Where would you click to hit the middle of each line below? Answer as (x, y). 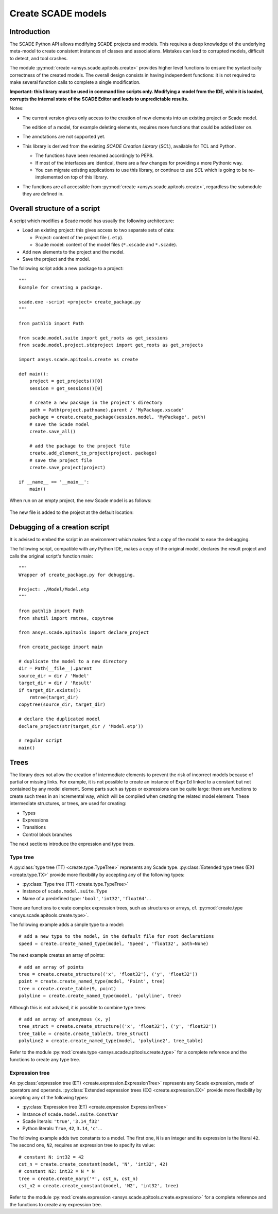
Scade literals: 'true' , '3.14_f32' (61, 1121)
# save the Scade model (59, 424)
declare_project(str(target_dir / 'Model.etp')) (81, 726)
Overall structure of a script (55, 208)
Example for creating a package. (61, 288)
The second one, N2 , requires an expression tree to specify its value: (82, 1145)
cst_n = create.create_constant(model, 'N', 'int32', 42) (93, 1164)
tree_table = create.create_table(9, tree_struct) (84, 1033)
